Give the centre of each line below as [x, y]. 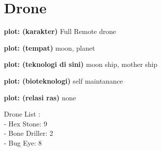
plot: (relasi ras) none [40, 97]
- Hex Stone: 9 [26, 123]
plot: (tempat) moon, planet [50, 47]
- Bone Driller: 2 [29, 133]
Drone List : [22, 114]
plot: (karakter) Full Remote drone [60, 31]
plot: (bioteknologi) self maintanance [64, 80]
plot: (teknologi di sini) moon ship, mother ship [81, 64]
